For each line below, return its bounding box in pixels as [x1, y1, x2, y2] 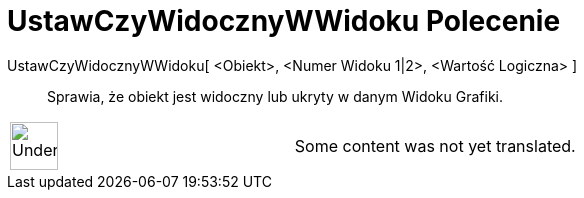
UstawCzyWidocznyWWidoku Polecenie [7, 4, 561, 38]
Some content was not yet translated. [294, 135, 576, 156]
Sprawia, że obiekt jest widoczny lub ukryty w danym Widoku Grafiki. [47, 87, 504, 105]
